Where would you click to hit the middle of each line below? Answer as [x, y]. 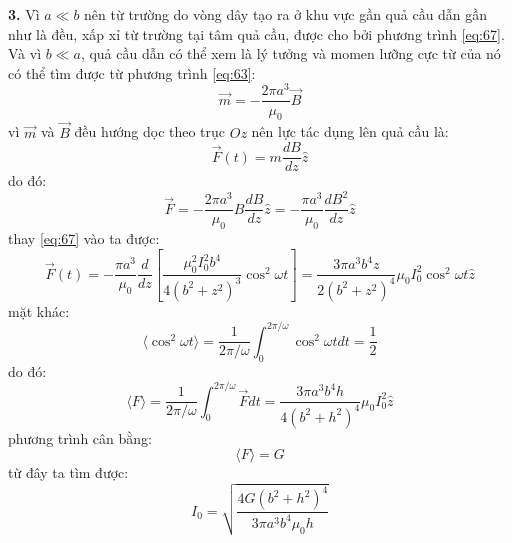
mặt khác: [39, 310]
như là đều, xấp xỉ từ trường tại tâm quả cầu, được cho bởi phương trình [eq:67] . [256, 33]
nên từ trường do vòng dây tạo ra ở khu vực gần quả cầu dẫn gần [286, 14]
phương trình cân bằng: [80, 437]
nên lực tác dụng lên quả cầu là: [350, 131]
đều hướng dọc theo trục [150, 131]
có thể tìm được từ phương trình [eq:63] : [132, 72]
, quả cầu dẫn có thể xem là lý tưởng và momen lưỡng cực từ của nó [290, 53]
